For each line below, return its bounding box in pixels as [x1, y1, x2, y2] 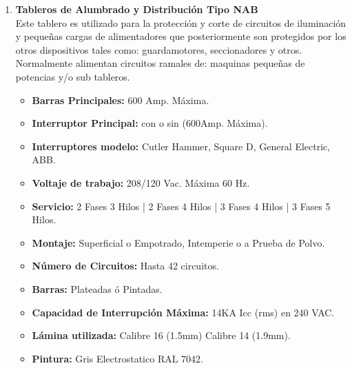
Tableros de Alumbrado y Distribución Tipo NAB [15, 2, 258, 16]
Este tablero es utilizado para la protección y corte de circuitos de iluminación [15, 15, 346, 30]
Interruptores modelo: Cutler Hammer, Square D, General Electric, [32, 139, 331, 153]
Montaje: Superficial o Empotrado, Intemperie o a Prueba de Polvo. [32, 235, 325, 249]
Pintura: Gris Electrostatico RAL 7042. [32, 351, 203, 365]
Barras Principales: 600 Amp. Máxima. [32, 92, 209, 107]
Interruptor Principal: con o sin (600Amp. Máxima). [32, 116, 268, 130]
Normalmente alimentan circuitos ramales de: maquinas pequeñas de [15, 56, 305, 70]
